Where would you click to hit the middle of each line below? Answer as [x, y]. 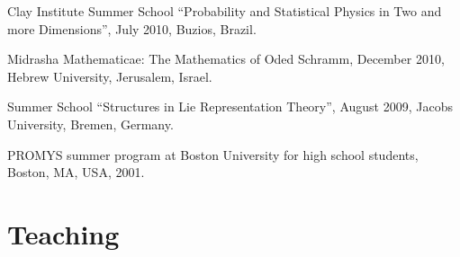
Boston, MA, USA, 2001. [76, 172]
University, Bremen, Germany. [90, 124]
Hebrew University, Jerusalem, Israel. [110, 76]
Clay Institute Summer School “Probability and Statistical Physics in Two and [225, 11]
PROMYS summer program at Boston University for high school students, [213, 154]
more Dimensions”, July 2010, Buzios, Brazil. [132, 28]
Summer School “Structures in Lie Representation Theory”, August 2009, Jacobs [230, 106]
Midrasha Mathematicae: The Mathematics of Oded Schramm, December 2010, [226, 59]
